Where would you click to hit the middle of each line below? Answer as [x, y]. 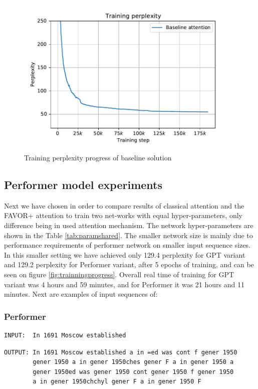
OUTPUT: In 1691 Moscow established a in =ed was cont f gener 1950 [121, 352]
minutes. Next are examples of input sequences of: [81, 294]
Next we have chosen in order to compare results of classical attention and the [124, 205]
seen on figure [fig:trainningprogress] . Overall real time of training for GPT [119, 274]
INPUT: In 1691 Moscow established [65, 335]
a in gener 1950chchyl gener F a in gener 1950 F [117, 382]
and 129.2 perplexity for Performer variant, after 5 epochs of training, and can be [129, 264]
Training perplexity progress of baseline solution [98, 157]
